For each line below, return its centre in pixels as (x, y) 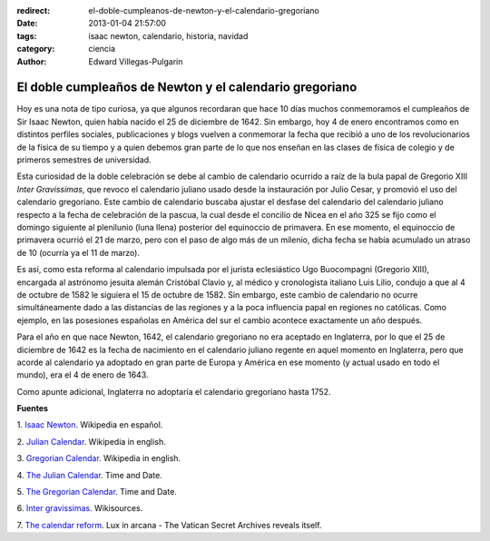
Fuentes (33, 408)
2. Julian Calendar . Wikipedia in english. (92, 441)
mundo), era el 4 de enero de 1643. (83, 375)
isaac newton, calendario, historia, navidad (168, 35)
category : (36, 49)
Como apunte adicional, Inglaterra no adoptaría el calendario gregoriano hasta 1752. (174, 391)
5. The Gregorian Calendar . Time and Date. (97, 492)
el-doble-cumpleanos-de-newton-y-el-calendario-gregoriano (204, 10)
